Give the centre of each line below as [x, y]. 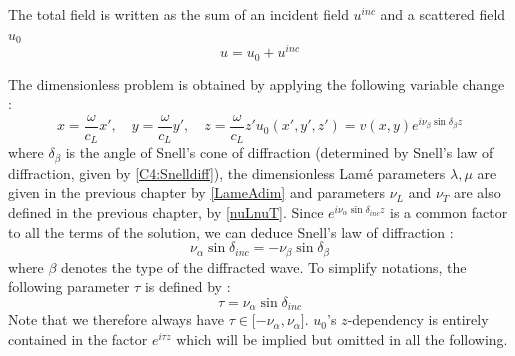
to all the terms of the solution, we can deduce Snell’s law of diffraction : [231, 231]
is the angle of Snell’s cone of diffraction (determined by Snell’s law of [279, 152]
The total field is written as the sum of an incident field [178, 14]
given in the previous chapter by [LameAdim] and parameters [196, 192]
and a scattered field [443, 14]
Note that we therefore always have [116, 319]
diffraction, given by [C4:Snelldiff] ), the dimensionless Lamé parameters [227, 172]
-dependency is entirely [418, 319]
